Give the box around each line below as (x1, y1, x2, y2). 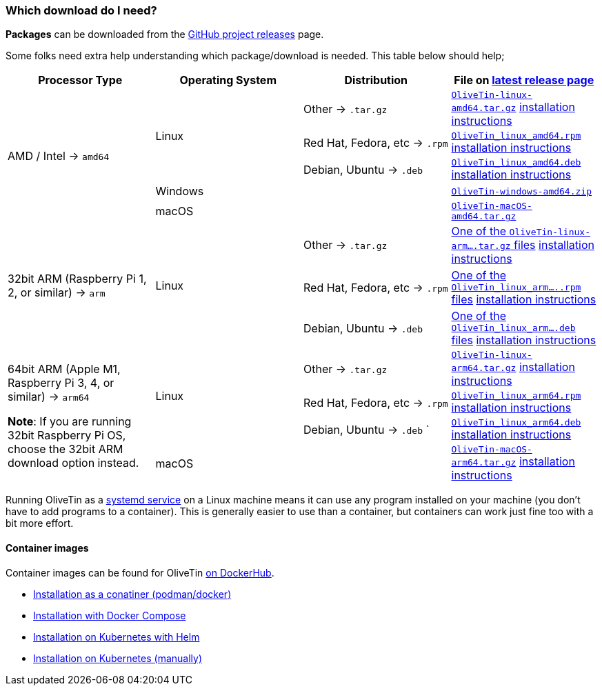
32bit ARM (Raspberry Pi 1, (8, 272, 147, 286)
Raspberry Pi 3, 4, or (8, 376, 114, 390)
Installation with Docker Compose (33, 609, 186, 621)
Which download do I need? (6, 3, 157, 17)
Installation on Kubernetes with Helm (33, 630, 200, 643)
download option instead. (8, 456, 139, 470)
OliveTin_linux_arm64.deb (451, 417, 581, 428)
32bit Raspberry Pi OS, (8, 428, 126, 443)
